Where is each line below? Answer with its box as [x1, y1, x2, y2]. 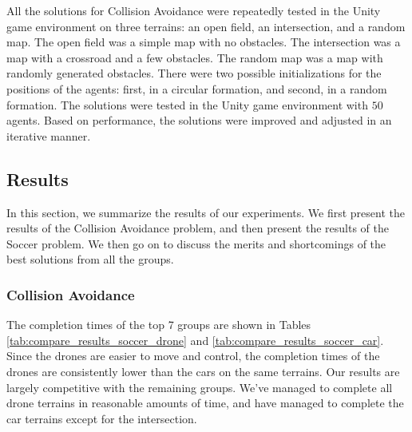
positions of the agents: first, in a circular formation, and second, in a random [6, 80, 387, 97]
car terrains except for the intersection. [6, 410, 197, 426]
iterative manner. [6, 127, 91, 144]
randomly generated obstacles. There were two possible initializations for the [6, 65, 382, 81]
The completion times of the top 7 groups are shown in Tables [6, 316, 311, 333]
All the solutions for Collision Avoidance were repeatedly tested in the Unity [6, 2, 381, 18]
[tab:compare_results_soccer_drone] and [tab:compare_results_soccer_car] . [6, 331, 384, 348]
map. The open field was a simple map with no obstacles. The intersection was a [6, 34, 401, 50]
